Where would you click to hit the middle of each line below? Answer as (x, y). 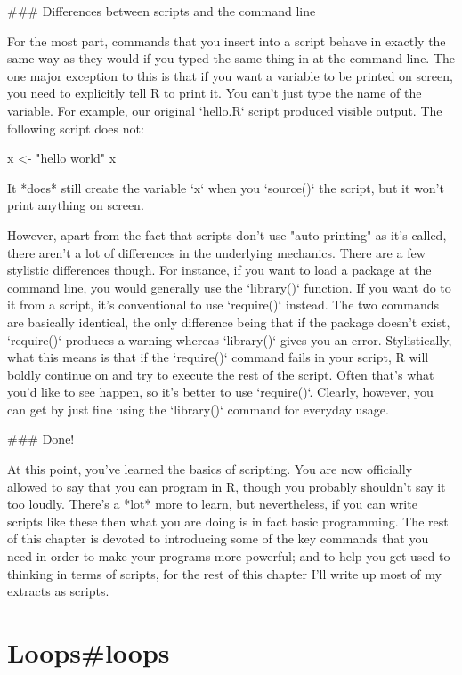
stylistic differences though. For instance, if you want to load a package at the (219, 270)
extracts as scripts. (58, 591)
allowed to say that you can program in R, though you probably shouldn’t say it (227, 486)
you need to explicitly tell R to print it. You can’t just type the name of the (215, 93)
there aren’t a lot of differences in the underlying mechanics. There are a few (216, 252)
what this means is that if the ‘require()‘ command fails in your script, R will (218, 357)
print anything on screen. (76, 205)
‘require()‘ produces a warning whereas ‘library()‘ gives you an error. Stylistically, (230, 339)
